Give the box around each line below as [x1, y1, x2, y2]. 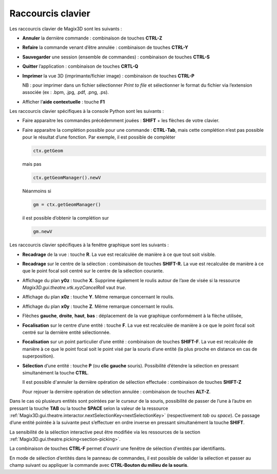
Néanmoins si [22, 188, 51, 194]
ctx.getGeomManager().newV [33, 175, 101, 181]
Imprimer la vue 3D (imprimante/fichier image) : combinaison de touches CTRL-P [22, 72, 195, 79]
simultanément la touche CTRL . [22, 369, 89, 376]
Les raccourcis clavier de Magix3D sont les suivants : [9, 26, 123, 32]
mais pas [22, 161, 42, 167]
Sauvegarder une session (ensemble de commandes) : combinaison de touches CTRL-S [22, 54, 210, 60]
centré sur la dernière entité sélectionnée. [22, 329, 111, 335]
